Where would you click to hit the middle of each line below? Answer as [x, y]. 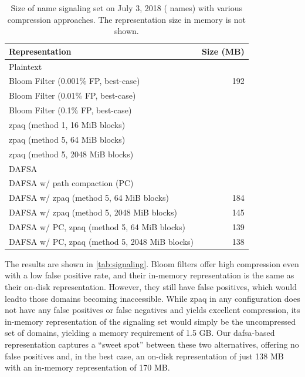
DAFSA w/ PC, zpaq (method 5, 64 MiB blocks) [97, 226]
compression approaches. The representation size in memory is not [126, 19]
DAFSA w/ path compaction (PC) [71, 183]
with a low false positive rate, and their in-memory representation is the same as [150, 275]
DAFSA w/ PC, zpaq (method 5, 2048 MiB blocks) [101, 241]
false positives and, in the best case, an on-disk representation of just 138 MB [144, 356]
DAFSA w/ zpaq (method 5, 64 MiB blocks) [89, 198]
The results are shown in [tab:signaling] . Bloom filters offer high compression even [152, 263]
